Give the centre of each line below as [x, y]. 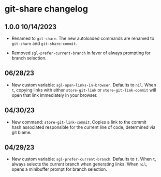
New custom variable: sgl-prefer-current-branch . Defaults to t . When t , [84, 159]
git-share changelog [46, 9]
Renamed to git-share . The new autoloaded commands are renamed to [83, 38]
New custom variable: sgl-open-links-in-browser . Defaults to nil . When [84, 85]
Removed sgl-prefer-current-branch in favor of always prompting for [81, 53]
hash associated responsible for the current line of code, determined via [83, 127]
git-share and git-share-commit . [44, 44]
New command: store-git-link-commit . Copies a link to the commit [79, 122]
